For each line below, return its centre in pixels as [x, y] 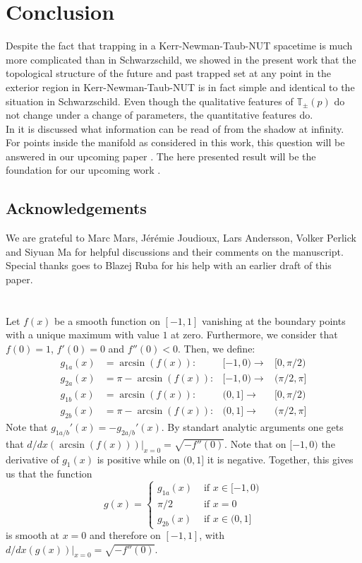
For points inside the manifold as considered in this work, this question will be [175, 142]
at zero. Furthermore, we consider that [254, 334]
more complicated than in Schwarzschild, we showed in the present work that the [181, 59]
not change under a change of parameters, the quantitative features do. [159, 115]
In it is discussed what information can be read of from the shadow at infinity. [175, 128]
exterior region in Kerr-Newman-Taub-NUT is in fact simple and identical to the [180, 87]
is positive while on [138, 459]
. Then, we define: [216, 349]
